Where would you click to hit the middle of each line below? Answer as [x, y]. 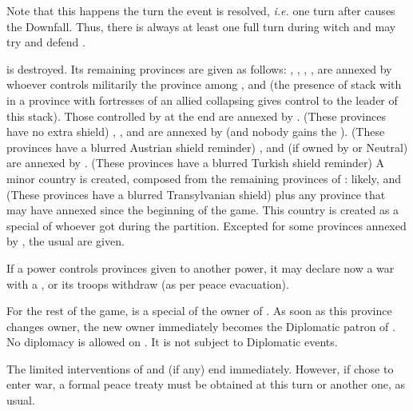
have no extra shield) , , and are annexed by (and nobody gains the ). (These [196, 132]
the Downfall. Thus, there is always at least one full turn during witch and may [201, 26]
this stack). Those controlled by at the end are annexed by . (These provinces [196, 116]
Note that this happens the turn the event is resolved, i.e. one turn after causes [201, 10]
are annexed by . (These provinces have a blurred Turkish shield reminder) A [196, 163]
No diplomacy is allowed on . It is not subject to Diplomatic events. [172, 342]
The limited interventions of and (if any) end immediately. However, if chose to [200, 368]
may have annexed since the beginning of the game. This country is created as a [203, 210]
